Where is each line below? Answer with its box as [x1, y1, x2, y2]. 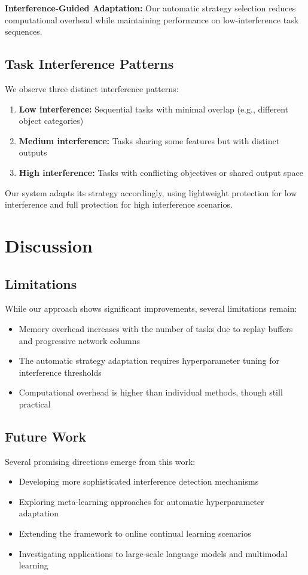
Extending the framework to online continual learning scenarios [19, 527, 251, 540]
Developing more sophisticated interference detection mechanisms [19, 475, 259, 488]
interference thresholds [19, 366, 102, 378]
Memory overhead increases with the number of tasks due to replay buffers [19, 322, 293, 334]
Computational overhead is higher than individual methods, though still [19, 386, 283, 398]
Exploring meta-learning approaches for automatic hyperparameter [19, 495, 264, 507]
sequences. [5, 25, 42, 38]
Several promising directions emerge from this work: [5, 455, 196, 467]
